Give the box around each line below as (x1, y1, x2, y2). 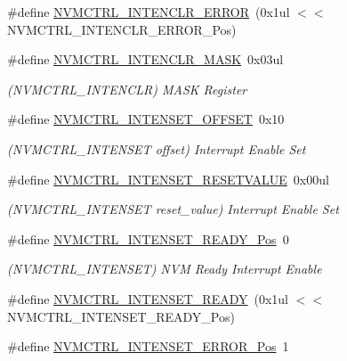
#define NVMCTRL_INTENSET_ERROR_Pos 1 (7, 337, 289, 356)
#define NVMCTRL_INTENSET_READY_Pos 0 (7, 229, 289, 248)
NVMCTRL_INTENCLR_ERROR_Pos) (7, 20, 237, 38)
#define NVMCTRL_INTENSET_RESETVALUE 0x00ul (7, 169, 329, 188)
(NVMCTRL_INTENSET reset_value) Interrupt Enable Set (7, 200, 339, 218)
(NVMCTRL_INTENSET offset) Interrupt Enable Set (7, 139, 306, 158)
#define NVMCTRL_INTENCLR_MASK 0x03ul (7, 50, 284, 69)
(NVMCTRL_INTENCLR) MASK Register (7, 79, 247, 98)
